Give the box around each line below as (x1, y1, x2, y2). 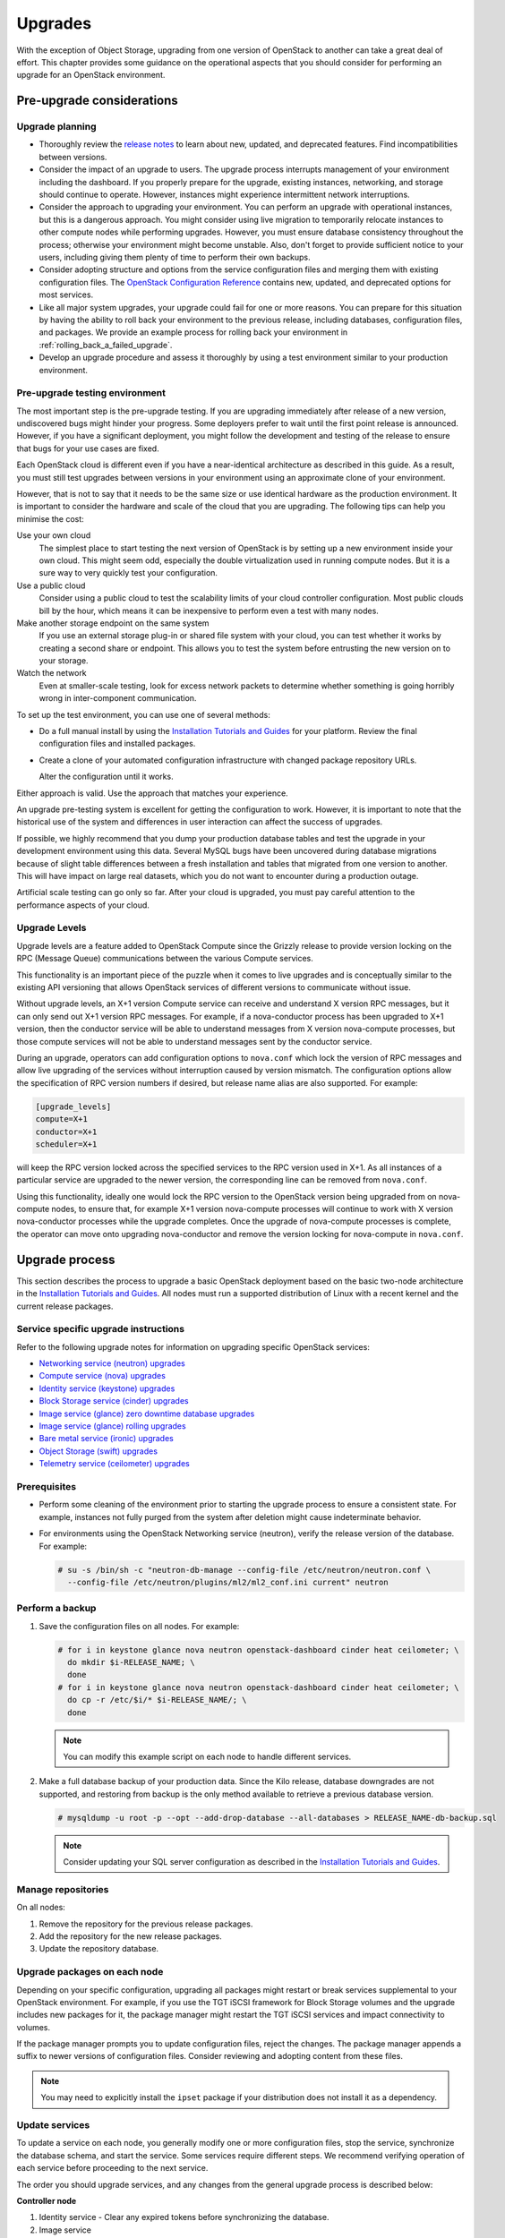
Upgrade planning (16, 121, 98, 133)
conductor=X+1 (35, 1126, 98, 1137)
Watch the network (16, 668, 87, 679)
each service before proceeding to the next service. (16, 2163, 209, 2174)
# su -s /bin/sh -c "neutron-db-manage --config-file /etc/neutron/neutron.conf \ (57, 1565, 432, 1575)
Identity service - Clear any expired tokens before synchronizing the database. (39, 2212, 330, 2223)
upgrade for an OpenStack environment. (16, 70, 166, 81)
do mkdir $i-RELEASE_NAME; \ (67, 1657, 196, 1667)
